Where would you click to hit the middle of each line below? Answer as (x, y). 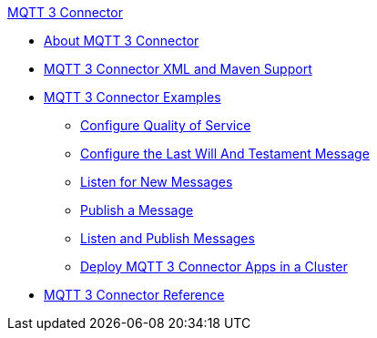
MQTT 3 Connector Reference (134, 295)
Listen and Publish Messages (168, 238)
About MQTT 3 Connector (122, 41)
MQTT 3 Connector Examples (132, 97)
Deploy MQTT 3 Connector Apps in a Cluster (214, 266)
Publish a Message (137, 210)
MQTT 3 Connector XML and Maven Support (178, 69)
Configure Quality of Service (166, 125)
